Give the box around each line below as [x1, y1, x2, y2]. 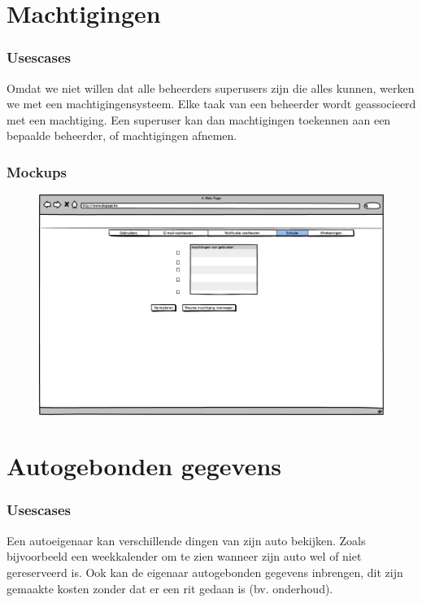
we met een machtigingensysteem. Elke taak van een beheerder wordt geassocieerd [7, 95, 416, 112]
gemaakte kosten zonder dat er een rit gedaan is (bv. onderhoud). [7, 579, 333, 596]
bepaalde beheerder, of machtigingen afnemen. [7, 127, 237, 144]
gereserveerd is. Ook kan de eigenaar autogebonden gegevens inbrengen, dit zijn [7, 563, 403, 580]
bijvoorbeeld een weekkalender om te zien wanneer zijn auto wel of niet [7, 548, 362, 565]
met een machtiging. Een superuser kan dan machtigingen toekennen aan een [7, 111, 391, 128]
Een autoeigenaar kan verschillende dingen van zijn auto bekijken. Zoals [7, 531, 366, 548]
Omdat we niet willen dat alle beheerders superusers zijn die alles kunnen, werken [7, 79, 415, 96]
